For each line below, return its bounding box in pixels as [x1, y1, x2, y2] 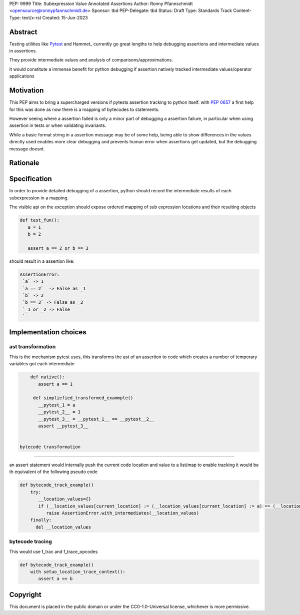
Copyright [9, 590, 42, 599]
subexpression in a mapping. [9, 195, 69, 201]
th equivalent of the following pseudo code [9, 469, 97, 475]
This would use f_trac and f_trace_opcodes [9, 549, 98, 555]
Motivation [9, 86, 44, 95]
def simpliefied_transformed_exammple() [32, 395, 133, 401]
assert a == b [38, 576, 73, 582]
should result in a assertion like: [9, 258, 74, 264]
